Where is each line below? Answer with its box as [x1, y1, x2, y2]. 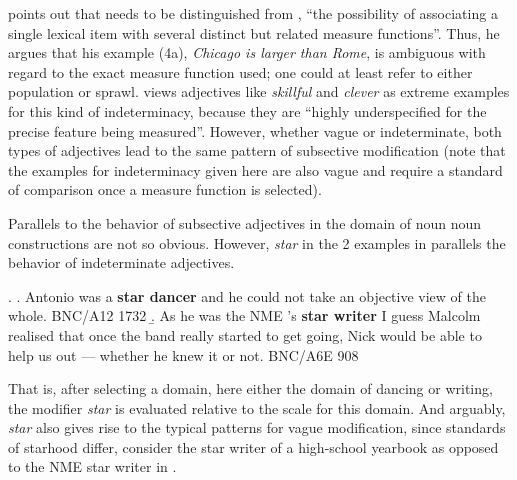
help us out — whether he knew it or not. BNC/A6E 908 [8, 344, 359, 365]
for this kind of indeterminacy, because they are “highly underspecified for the [8, 100, 487, 121]
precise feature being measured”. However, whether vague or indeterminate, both [8, 120, 502, 141]
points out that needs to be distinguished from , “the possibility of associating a [8, 3, 498, 23]
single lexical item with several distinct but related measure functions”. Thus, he [8, 22, 500, 43]
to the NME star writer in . [8, 456, 177, 477]
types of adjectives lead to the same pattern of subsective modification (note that [8, 140, 506, 161]
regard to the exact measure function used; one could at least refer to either [8, 61, 473, 82]
